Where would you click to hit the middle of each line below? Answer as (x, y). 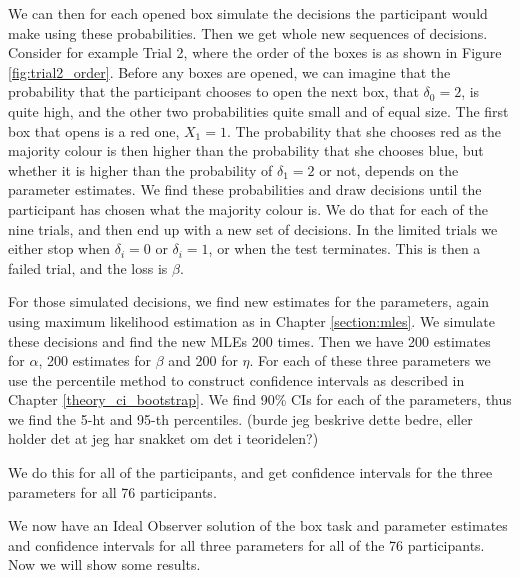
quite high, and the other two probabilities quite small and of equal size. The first (258, 110)
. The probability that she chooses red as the (364, 130)
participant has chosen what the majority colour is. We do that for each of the (248, 208)
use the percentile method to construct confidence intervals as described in (236, 379)
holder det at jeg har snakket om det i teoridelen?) (163, 438)
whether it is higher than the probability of (140, 169)
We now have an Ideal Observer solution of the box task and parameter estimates (258, 525)
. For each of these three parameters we (370, 360)
